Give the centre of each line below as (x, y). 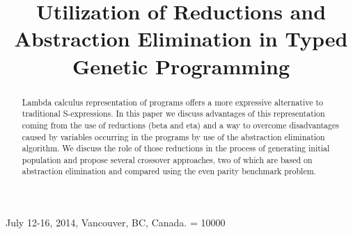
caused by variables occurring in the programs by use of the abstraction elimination (173, 136)
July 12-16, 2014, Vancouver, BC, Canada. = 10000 (116, 223)
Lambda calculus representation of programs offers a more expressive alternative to (172, 102)
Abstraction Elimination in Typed (181, 39)
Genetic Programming (181, 66)
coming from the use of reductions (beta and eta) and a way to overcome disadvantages (180, 125)
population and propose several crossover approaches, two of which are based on (167, 159)
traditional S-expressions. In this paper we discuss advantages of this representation (173, 114)
